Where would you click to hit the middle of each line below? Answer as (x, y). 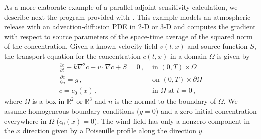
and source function (218, 46)
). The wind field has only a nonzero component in (172, 121)
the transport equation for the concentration (72, 55)
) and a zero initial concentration (206, 111)
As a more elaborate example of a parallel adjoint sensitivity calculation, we (121, 7)
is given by (233, 55)
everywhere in (25, 121)
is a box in (48, 101)
